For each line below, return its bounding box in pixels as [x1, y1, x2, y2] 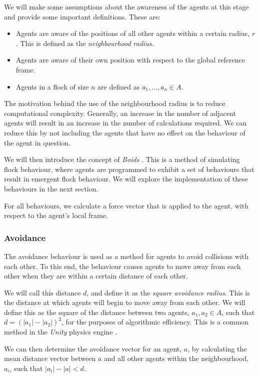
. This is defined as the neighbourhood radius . [15, 37, 154, 48]
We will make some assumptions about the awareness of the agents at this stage [4, 1, 249, 11]
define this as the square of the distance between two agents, [4, 306, 189, 317]
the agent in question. [4, 137, 71, 147]
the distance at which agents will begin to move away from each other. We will [4, 297, 245, 307]
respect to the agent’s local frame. [4, 210, 108, 220]
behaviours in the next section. [4, 183, 98, 193]
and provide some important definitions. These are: [4, 11, 161, 21]
